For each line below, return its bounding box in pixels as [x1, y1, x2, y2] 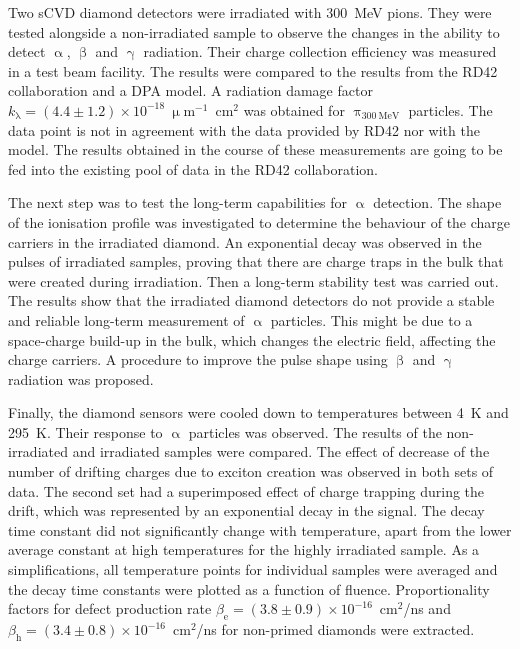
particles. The [408, 99, 493, 120]
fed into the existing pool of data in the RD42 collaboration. [8, 158, 378, 179]
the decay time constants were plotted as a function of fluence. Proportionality [8, 578, 490, 599]
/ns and [403, 598, 451, 619]
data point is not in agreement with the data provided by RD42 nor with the [8, 119, 480, 140]
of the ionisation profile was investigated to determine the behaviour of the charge [8, 211, 511, 232]
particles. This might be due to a [270, 309, 473, 330]
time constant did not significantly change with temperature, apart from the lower [8, 519, 512, 540]
